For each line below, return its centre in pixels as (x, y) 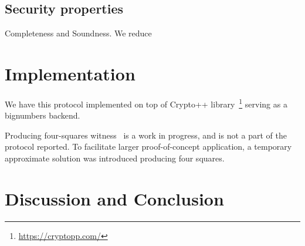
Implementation (70, 73)
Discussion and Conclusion (114, 198)
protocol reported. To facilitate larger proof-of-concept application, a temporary (148, 146)
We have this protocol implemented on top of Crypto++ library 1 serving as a (146, 103)
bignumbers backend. (43, 115)
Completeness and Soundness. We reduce (78, 33)
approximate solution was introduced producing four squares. (115, 158)
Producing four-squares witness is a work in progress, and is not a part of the (146, 135)
